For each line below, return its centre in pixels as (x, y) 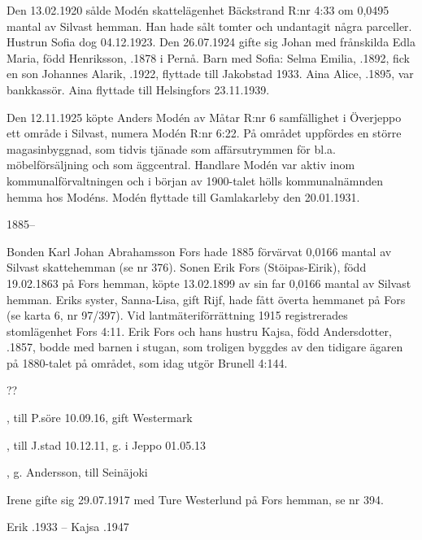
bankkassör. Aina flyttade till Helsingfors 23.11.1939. (138, 89)
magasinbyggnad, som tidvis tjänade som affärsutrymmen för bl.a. (171, 148)
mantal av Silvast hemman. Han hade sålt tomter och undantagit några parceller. (209, 26)
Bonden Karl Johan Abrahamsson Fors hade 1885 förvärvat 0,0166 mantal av (199, 251)
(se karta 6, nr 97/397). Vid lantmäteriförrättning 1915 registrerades (177, 315)
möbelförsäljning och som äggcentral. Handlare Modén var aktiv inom (181, 165)
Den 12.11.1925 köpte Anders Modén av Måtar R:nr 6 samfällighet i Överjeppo (204, 117)
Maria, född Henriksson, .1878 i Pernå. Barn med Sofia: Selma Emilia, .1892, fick (208, 57)
